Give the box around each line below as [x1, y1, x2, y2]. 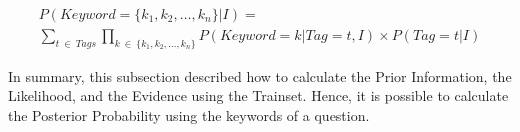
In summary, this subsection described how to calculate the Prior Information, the [8, 65, 512, 86]
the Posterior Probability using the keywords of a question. [8, 105, 370, 126]
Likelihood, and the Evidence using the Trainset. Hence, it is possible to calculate [8, 85, 509, 106]
